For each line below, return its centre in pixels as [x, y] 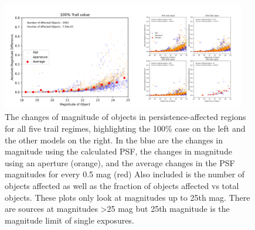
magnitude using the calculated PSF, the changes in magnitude [118, 151]
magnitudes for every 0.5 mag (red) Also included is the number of [125, 174]
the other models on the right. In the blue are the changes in [114, 140]
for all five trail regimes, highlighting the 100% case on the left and [125, 128]
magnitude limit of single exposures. [69, 220]
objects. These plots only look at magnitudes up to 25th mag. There [127, 197]
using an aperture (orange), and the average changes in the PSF [120, 162]
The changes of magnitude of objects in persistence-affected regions [125, 117]
